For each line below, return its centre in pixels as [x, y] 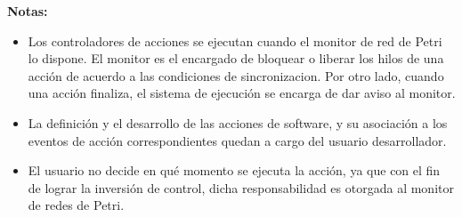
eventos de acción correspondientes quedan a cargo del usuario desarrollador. [237, 140]
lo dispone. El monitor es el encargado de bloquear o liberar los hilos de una [236, 58]
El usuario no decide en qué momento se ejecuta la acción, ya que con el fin [234, 170]
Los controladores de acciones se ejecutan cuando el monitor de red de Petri [235, 40]
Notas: [28, 11]
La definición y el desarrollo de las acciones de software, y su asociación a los [238, 122]
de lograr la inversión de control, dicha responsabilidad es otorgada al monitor [241, 187]
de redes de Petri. [76, 205]
